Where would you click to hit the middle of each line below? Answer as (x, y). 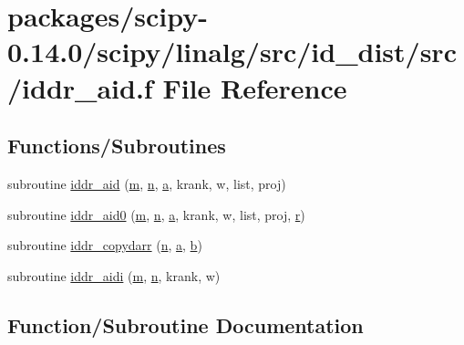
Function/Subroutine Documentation (186, 324)
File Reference (255, 87)
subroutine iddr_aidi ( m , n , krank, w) (114, 275)
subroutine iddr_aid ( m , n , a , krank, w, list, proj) (147, 183)
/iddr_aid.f (80, 87)
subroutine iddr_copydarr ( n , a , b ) (105, 245)
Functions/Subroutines (117, 146)
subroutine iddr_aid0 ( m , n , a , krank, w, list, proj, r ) (156, 214)
